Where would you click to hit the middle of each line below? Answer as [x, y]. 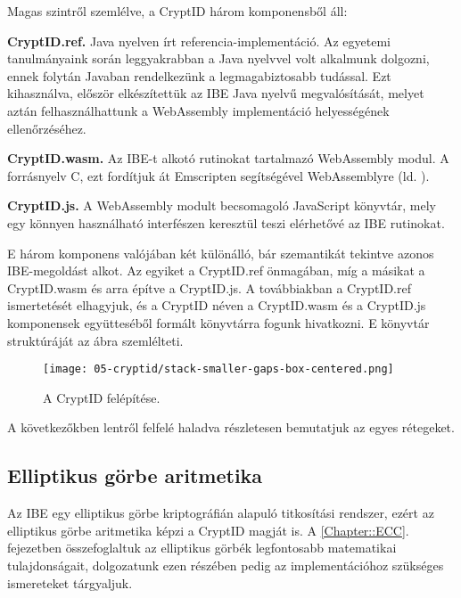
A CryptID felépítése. [102, 397]
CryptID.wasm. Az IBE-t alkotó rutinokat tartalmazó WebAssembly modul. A [228, 158]
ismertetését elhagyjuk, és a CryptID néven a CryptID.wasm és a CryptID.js [217, 305]
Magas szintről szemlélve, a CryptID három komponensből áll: [177, 11]
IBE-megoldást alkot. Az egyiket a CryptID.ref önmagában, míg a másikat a [216, 270]
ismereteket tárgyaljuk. [70, 582]
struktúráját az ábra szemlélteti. [95, 340]
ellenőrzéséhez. [47, 128]
